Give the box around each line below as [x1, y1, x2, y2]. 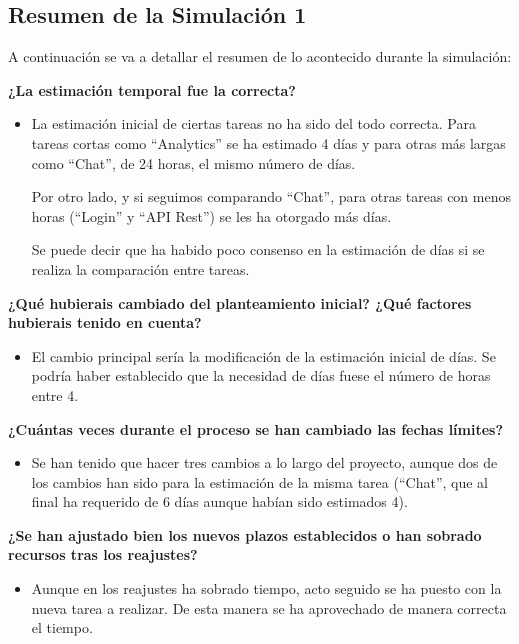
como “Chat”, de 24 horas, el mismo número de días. [31, 152, 356, 173]
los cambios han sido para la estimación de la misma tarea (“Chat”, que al [31, 471, 488, 492]
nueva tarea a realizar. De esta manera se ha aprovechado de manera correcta [31, 597, 507, 618]
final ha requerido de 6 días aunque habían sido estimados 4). [31, 491, 408, 512]
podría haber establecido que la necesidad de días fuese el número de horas [31, 365, 491, 386]
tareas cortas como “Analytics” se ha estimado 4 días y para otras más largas [31, 132, 506, 153]
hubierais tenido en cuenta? [8, 312, 202, 333]
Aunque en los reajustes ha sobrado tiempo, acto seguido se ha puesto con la [31, 578, 502, 599]
